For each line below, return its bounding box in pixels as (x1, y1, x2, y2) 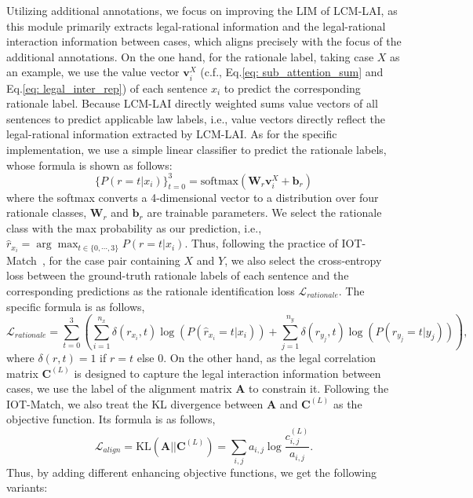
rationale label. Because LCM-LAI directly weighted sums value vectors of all (6, 95, 378, 112)
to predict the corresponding (224, 79, 361, 96)
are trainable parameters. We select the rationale (147, 204, 382, 221)
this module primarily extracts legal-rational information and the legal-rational (6, 17, 386, 34)
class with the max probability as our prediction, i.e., (6, 219, 262, 236)
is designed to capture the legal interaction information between (74, 364, 381, 381)
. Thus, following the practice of (184, 235, 338, 251)
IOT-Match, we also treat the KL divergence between (6, 395, 264, 412)
